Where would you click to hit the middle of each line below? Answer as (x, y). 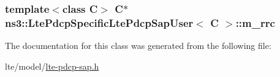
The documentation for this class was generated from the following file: (138, 46)
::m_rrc (255, 22)
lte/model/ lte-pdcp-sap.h (52, 66)
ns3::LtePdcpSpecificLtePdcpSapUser (99, 22)
